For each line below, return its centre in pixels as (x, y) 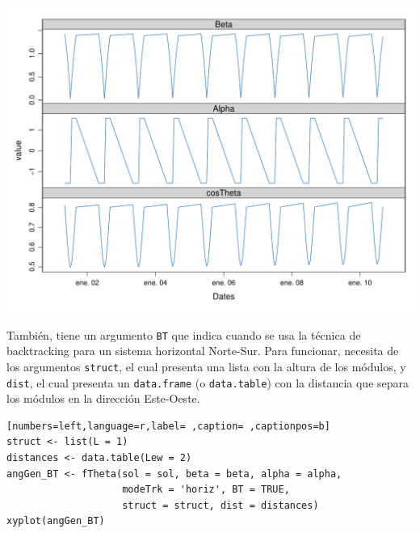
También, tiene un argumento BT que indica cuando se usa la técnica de (184, 334)
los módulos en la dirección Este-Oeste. (103, 398)
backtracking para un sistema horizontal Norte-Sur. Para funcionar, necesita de (203, 351)
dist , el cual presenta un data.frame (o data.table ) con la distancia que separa (208, 382)
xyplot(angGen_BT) (56, 521)
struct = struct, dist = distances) (220, 505)
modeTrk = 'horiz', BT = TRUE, (206, 490)
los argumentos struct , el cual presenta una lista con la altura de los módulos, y (206, 366)
